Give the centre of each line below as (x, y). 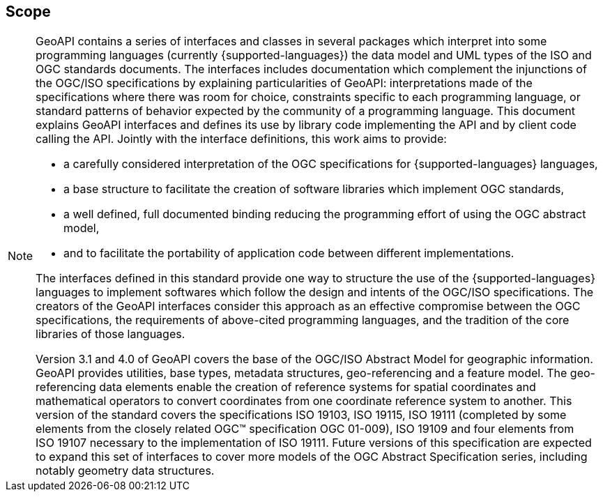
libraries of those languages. (110, 334)
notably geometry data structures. (125, 471)
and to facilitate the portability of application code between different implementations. (289, 253)
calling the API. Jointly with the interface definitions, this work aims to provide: (241, 139)
